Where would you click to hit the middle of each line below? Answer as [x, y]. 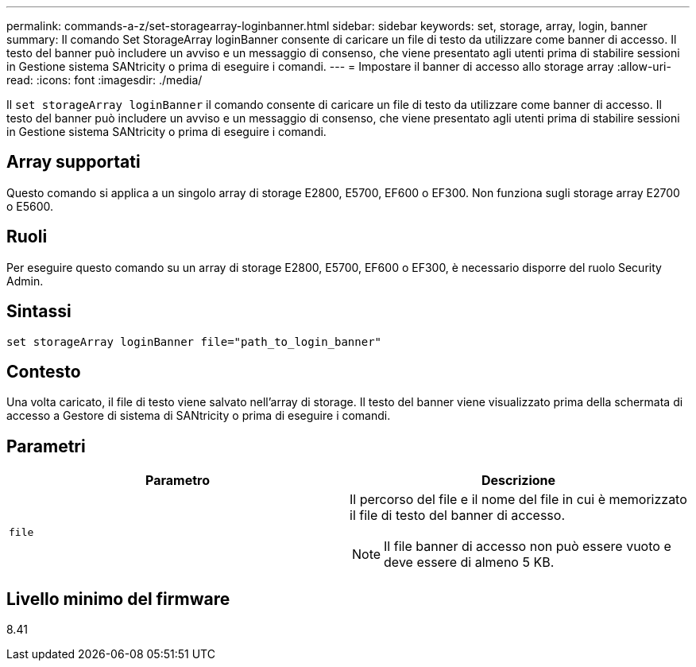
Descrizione [518, 481]
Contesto [44, 371]
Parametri [46, 446]
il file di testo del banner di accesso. [457, 516]
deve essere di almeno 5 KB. [469, 562]
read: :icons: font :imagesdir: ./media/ [104, 80]
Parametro [178, 481]
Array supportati [73, 162]
